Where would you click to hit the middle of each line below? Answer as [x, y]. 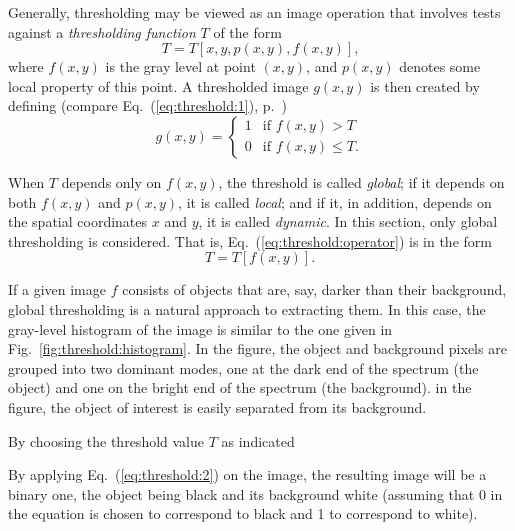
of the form [247, 31]
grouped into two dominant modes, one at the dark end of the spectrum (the [243, 367]
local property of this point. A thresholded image [158, 85]
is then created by [425, 85]
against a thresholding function [102, 31]
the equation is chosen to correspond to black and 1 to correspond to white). [243, 513]
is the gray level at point [180, 66]
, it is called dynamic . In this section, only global [348, 221]
